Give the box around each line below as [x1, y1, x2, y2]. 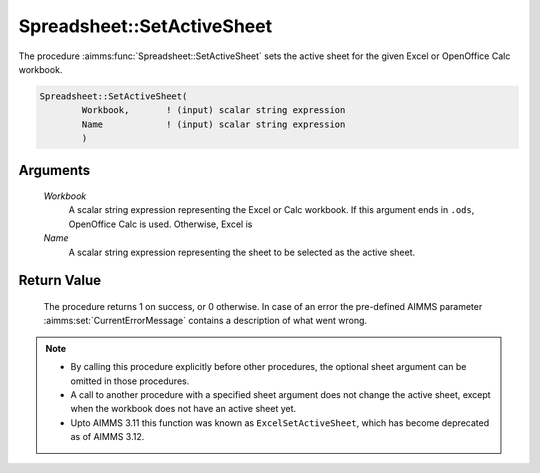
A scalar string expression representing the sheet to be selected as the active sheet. [68, 246, 416, 258]
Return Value [18, 272, 102, 289]
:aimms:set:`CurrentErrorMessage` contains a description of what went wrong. [43, 315, 368, 327]
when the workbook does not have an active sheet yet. [70, 403, 297, 415]
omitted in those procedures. [70, 375, 190, 387]
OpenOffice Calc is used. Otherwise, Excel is [68, 218, 253, 230]
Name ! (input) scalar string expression [81, 118, 346, 130]
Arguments [18, 161, 91, 179]
